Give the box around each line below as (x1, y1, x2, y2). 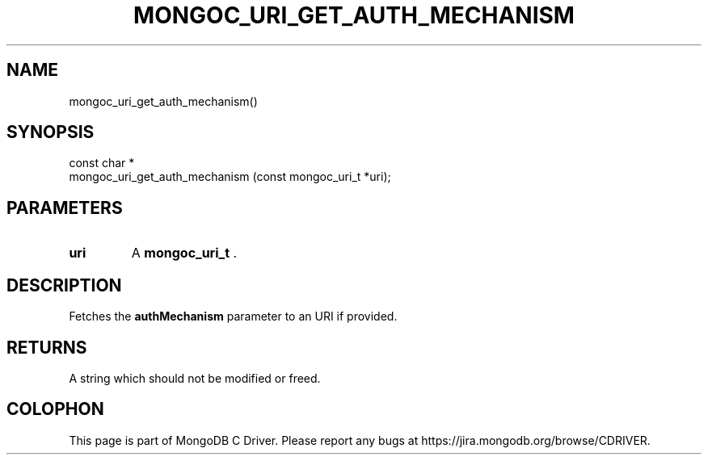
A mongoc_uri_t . (131, 245, 238, 262)
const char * (69, 156, 135, 170)
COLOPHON (6, 399, 104, 420)
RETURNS (6, 337, 87, 358)
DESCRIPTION (6, 275, 122, 295)
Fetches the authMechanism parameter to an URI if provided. (69, 309, 398, 324)
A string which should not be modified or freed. (69, 371, 321, 385)
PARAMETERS (6, 197, 123, 218)
